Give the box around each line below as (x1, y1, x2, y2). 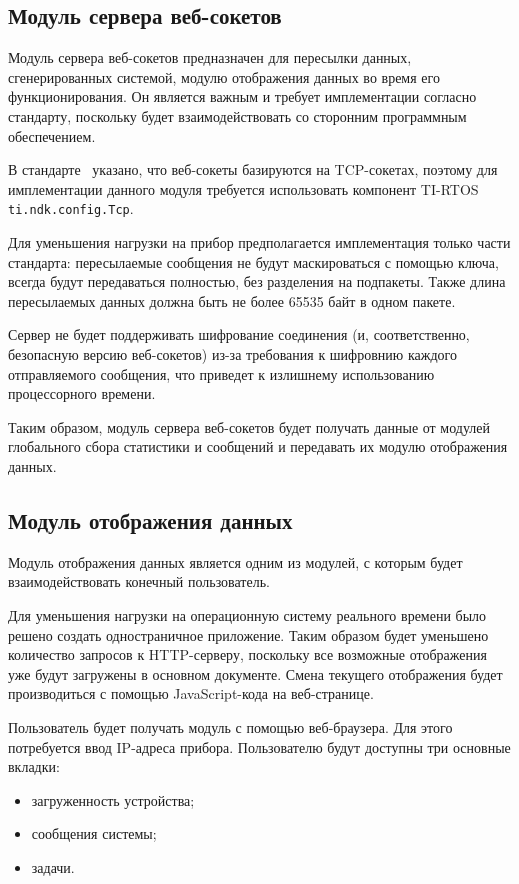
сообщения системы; (31, 823, 157, 844)
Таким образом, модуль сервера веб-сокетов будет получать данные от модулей (8, 416, 491, 437)
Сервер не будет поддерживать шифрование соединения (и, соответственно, (8, 324, 470, 345)
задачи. (31, 856, 75, 877)
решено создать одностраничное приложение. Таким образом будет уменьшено (8, 624, 489, 645)
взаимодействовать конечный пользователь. (8, 571, 270, 592)
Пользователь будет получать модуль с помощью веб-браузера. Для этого (8, 716, 453, 737)
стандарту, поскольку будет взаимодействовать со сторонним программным (8, 105, 467, 126)
